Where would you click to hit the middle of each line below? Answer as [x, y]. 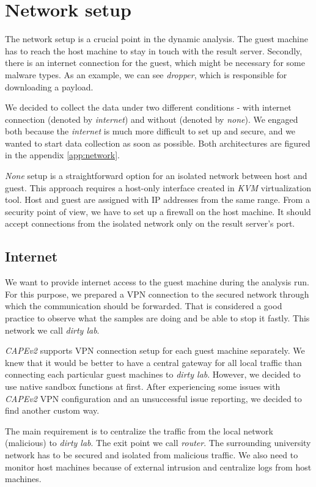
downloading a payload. [49, 86]
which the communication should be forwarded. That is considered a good [144, 306]
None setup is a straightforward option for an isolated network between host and [156, 176]
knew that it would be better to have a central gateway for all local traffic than [153, 362]
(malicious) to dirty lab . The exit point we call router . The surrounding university [158, 443]
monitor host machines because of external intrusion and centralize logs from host [158, 467]
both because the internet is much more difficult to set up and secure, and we [150, 131]
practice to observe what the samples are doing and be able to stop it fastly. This [157, 318]
